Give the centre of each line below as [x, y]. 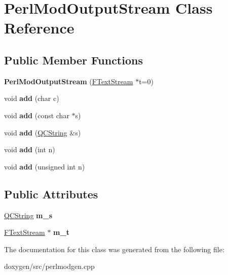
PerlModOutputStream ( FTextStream [69, 81]
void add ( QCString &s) [43, 132]
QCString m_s [28, 215]
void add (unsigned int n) [45, 166]
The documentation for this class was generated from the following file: [114, 249]
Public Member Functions [73, 60]
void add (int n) [30, 149]
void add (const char [37, 115]
